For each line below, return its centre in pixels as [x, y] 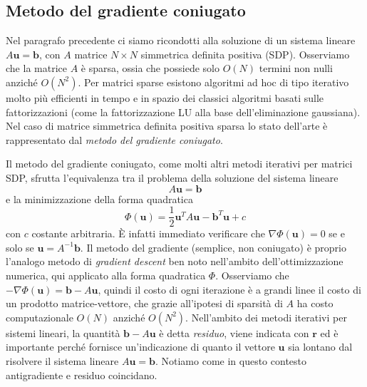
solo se [20, 247]
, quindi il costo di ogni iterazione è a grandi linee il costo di [229, 289]
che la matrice [36, 68]
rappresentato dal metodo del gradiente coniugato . [114, 139]
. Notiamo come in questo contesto [231, 360]
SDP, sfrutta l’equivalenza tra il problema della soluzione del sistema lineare [172, 177]
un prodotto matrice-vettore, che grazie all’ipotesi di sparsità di [144, 303]
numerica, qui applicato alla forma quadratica [106, 275]
